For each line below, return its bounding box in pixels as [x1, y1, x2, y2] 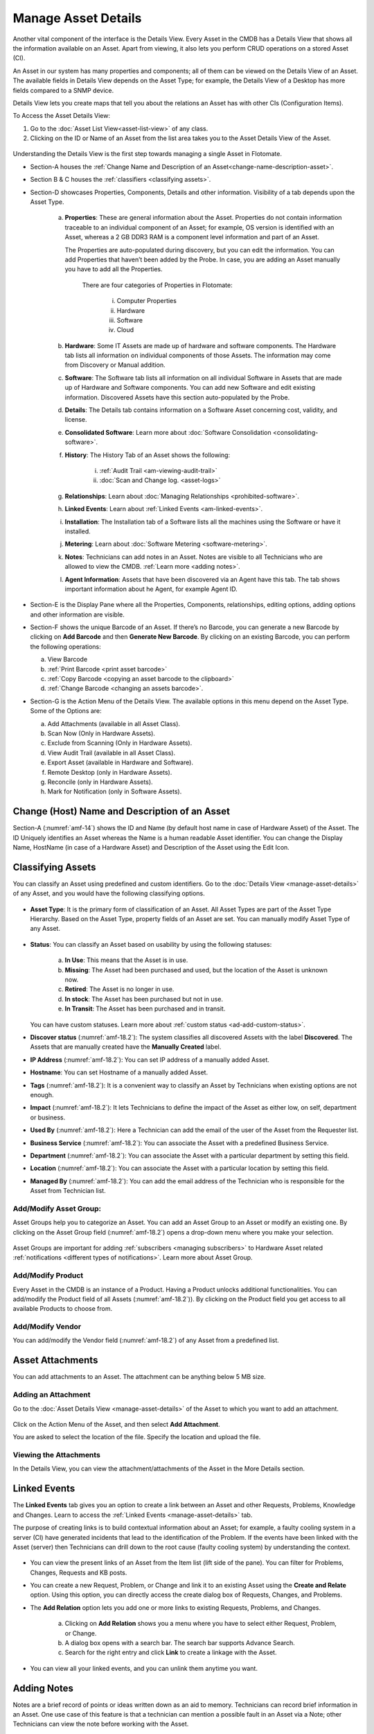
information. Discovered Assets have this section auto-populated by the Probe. [64, 393, 290, 402]
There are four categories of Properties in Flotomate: [82, 281, 233, 289]
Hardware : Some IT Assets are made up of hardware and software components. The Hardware [64, 341, 336, 350]
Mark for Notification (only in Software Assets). [47, 787, 182, 796]
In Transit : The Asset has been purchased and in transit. [64, 1004, 226, 1013]
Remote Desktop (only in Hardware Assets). [47, 768, 172, 776]
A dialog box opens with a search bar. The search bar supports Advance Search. [64, 1639, 296, 1647]
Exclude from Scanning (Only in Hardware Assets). [47, 739, 193, 747]
